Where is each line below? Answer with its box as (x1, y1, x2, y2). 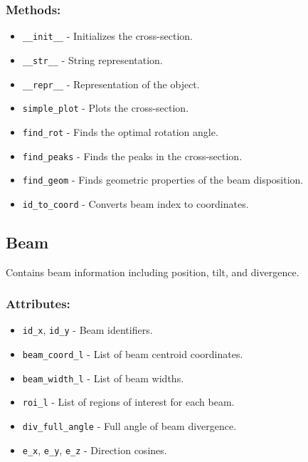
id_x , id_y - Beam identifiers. (22, 322, 153, 337)
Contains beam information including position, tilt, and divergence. (6, 264, 299, 279)
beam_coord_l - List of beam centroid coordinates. (22, 347, 243, 362)
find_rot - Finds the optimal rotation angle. (22, 124, 218, 139)
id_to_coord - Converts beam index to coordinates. (22, 196, 249, 211)
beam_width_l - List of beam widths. (22, 370, 184, 385)
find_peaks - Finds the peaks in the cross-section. (22, 148, 243, 163)
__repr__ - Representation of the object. (22, 76, 200, 91)
